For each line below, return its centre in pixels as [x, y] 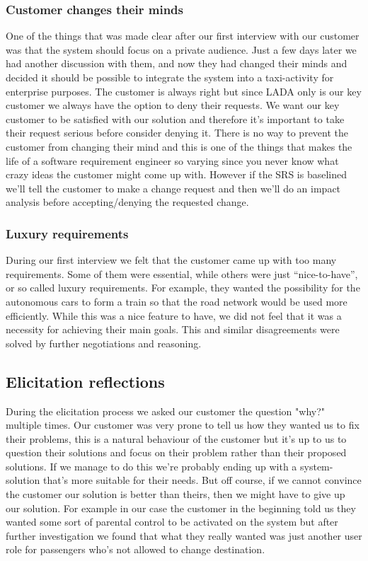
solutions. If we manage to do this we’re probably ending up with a [151, 466]
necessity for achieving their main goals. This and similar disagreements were [173, 329]
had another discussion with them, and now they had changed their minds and [177, 63]
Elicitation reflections [85, 381]
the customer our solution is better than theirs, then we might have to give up [176, 494]
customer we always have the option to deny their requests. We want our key [173, 105]
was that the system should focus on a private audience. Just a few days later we [181, 49]
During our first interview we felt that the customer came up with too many [171, 260]
